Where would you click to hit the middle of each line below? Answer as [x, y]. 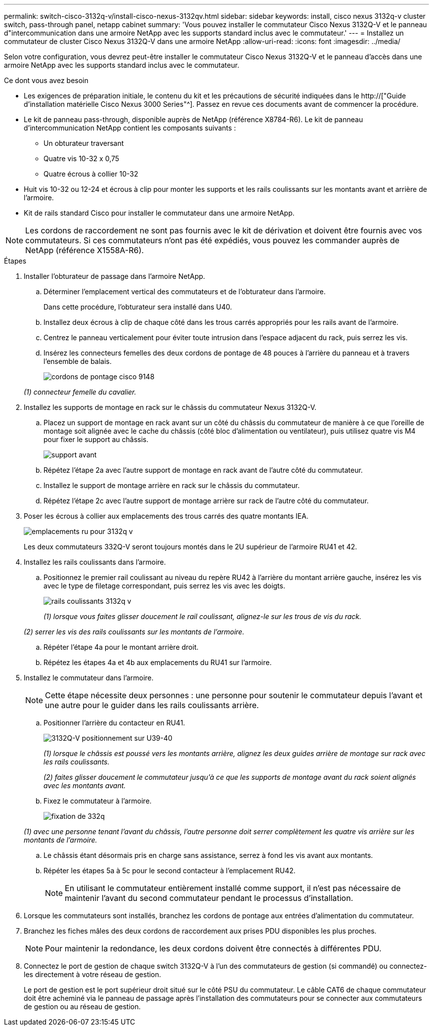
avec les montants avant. [85, 785]
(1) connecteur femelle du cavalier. [80, 392]
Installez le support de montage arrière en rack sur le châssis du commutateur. [172, 485]
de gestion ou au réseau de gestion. [82, 1007]
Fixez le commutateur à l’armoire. [98, 801]
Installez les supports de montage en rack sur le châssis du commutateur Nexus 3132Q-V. [170, 407]
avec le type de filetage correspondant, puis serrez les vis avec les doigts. [164, 586]
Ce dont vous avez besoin [46, 80]
